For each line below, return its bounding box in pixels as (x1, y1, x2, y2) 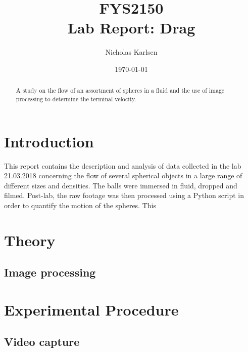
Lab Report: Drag (67, 17, 195, 38)
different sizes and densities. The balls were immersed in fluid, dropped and (4, 180, 237, 190)
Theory (4, 229, 56, 250)
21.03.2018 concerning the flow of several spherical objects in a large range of (4, 170, 242, 181)
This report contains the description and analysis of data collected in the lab (4, 160, 241, 171)
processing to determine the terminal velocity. (16, 94, 136, 103)
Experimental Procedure (4, 299, 179, 320)
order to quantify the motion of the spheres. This (4, 200, 156, 210)
